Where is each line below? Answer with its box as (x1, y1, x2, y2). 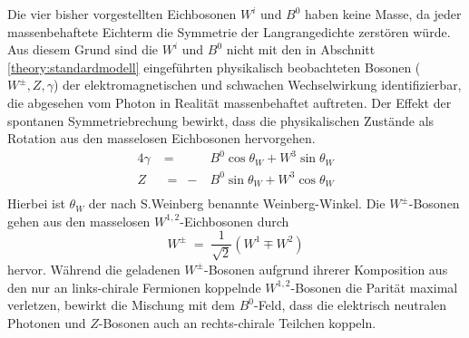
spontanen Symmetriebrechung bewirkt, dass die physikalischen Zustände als (7, 111, 435, 130)
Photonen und (7, 313, 86, 332)
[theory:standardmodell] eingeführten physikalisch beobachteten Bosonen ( (7, 57, 421, 76)
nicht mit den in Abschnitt (226, 40, 376, 59)
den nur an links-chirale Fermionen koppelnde (7, 277, 261, 296)
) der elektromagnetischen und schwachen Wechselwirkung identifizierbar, (53, 75, 462, 94)
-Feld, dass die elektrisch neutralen (253, 295, 447, 314)
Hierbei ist (7, 194, 65, 213)
